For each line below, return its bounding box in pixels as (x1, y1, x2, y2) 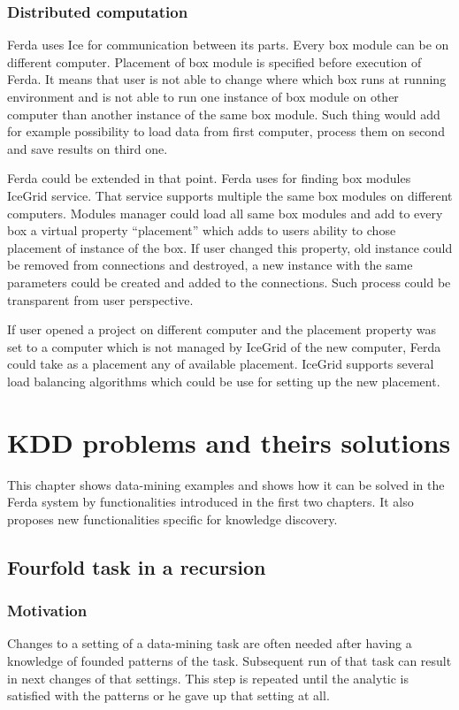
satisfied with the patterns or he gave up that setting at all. (7, 686, 330, 705)
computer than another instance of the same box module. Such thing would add (7, 104, 440, 123)
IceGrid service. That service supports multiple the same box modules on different (7, 186, 453, 204)
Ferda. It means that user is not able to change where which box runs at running (7, 70, 447, 88)
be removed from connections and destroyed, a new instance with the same (7, 256, 413, 274)
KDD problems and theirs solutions (7, 424, 451, 460)
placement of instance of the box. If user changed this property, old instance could (7, 238, 453, 256)
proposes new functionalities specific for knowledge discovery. (7, 509, 338, 528)
